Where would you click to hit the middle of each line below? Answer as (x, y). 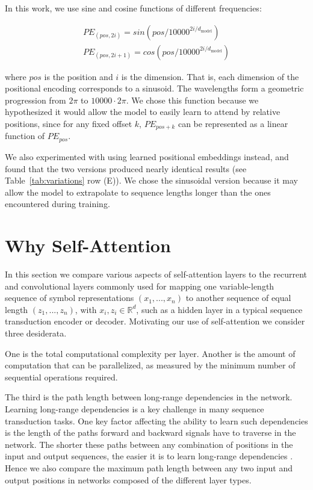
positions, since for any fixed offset (69, 124)
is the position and (79, 76)
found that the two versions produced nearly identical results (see (126, 168)
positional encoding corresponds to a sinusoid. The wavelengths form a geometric (154, 88)
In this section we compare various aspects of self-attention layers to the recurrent (156, 274)
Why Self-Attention (88, 245)
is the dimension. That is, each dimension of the (210, 76)
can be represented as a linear (233, 124)
